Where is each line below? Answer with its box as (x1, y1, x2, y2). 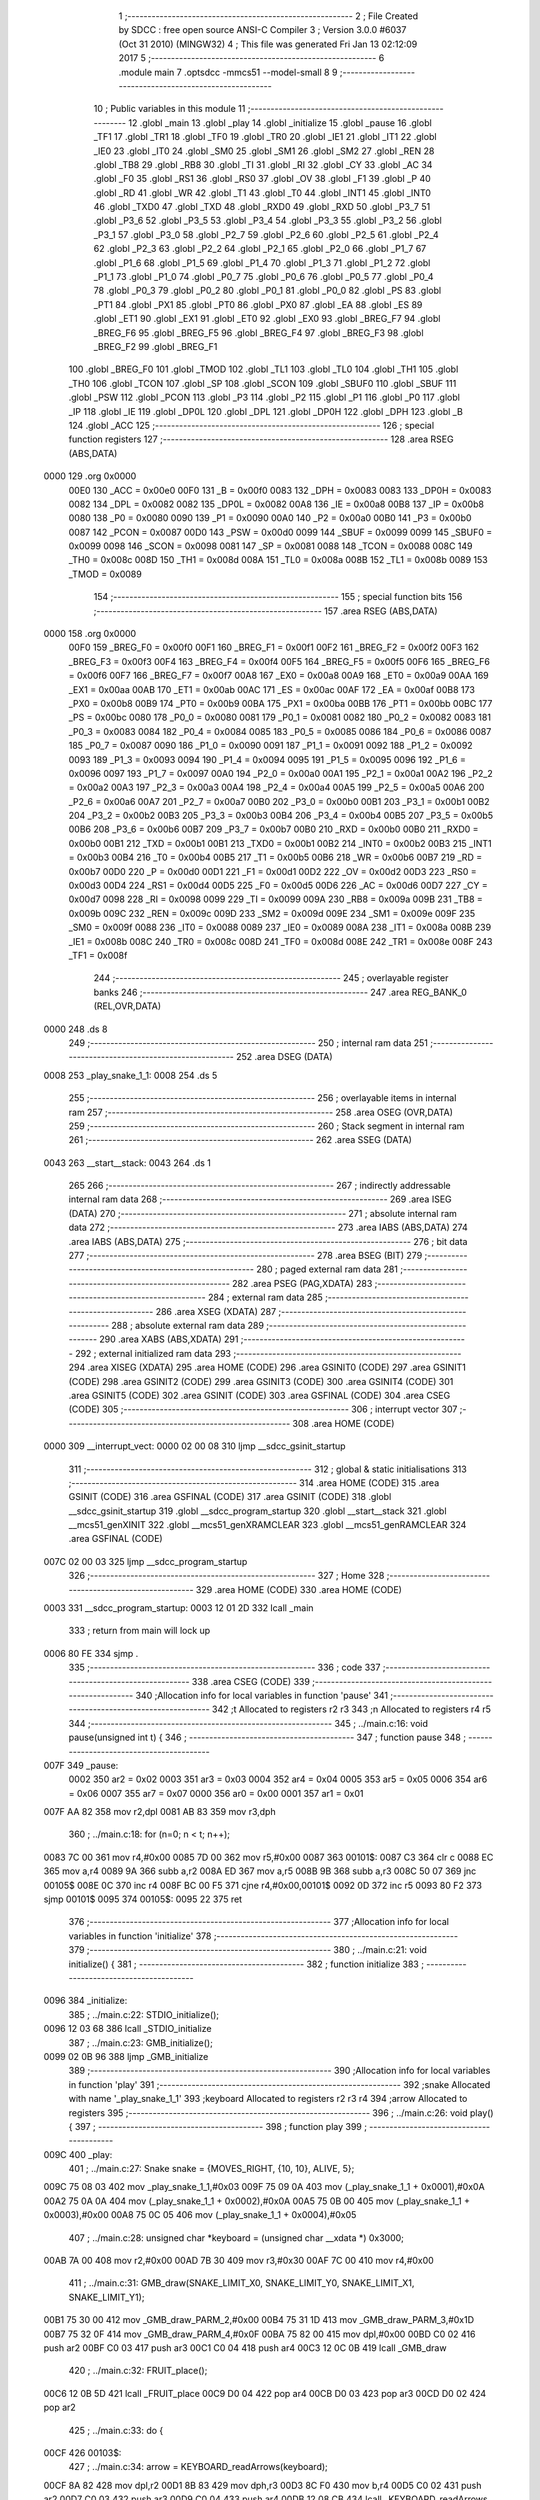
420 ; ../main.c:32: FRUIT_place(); (68, 2365, 208, 2377)
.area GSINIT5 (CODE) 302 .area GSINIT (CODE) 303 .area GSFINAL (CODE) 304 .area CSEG (68, 1389, 451, 1401)
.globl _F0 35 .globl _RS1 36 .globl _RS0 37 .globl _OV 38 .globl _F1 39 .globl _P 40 (93, 173, 432, 185)
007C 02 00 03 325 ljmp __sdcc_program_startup (43, 1555, 248, 1567)
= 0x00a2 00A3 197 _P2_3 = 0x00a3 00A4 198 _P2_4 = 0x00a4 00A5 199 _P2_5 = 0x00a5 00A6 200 (68, 781, 485, 794)
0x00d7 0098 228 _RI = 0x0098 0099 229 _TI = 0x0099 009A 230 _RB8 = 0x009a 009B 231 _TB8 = (68, 893, 484, 905)
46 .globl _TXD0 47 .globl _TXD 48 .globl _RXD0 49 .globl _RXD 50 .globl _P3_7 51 (93, 201, 431, 213)
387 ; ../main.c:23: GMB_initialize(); (68, 2036, 214, 2049)
